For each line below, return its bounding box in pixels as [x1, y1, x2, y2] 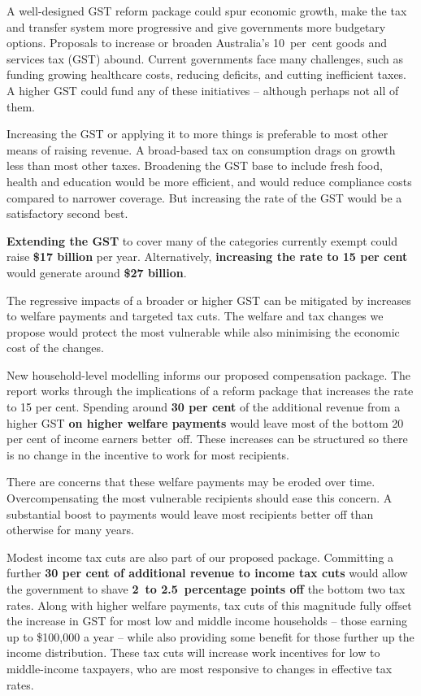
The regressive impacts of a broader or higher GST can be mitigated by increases [7, 291, 411, 308]
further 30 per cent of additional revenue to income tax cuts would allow [7, 564, 408, 581]
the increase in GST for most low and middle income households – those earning [7, 612, 407, 629]
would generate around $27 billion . [7, 263, 187, 281]
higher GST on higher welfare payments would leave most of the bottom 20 [7, 414, 404, 431]
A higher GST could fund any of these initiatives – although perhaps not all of [7, 81, 399, 98]
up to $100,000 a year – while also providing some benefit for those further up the [7, 628, 414, 645]
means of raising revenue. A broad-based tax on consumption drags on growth [7, 141, 396, 158]
